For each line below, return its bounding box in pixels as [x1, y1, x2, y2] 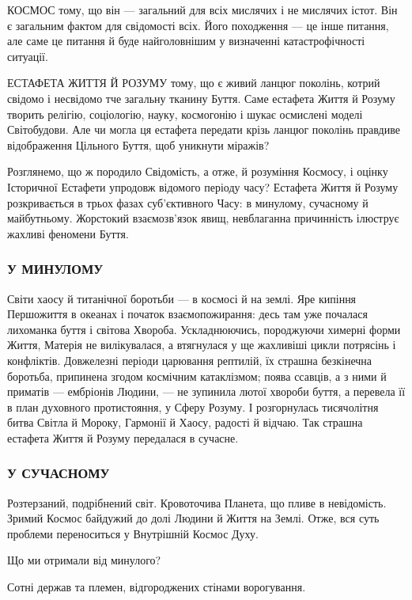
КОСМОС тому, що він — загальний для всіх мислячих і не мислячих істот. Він [7, 2, 398, 17]
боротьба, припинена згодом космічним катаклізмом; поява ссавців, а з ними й [7, 367, 387, 384]
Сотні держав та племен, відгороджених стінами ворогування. [7, 579, 306, 595]
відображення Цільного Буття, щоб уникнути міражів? [7, 136, 270, 153]
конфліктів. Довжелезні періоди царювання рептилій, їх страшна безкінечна [7, 351, 372, 368]
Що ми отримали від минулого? [7, 552, 161, 568]
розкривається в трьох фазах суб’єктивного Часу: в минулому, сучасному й [7, 194, 369, 211]
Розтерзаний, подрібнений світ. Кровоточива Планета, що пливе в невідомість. [7, 494, 387, 511]
